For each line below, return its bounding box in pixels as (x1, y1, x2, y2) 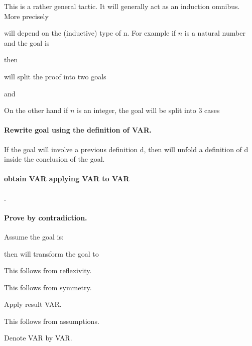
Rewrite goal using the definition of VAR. (4, 125, 152, 135)
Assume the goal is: (4, 231, 64, 242)
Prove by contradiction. (4, 212, 87, 222)
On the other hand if (4, 105, 68, 116)
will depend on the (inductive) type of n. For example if (4, 28, 176, 38)
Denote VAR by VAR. (4, 332, 72, 343)
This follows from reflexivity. (4, 265, 92, 276)
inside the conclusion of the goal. (4, 154, 105, 164)
